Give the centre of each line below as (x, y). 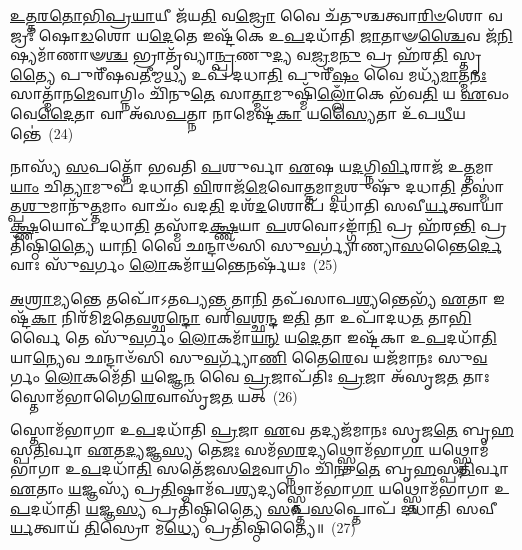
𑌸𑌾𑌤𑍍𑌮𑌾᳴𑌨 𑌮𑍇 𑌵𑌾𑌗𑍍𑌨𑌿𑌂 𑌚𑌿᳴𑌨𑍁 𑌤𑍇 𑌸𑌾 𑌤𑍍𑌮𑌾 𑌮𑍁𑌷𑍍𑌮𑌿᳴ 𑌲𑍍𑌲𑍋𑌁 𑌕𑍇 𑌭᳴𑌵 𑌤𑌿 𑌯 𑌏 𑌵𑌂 (259, 93)
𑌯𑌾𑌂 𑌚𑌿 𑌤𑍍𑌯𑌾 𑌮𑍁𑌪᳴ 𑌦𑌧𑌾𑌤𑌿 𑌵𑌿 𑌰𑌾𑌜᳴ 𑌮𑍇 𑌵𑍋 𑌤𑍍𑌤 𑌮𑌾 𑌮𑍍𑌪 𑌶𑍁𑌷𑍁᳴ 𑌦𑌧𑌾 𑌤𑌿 (233, 185)
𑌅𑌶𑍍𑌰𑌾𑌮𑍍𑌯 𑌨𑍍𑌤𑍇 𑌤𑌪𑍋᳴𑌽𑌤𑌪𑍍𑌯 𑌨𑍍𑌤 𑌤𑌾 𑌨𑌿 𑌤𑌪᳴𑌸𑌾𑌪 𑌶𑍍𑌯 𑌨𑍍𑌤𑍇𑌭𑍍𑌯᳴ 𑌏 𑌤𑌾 (249, 297)
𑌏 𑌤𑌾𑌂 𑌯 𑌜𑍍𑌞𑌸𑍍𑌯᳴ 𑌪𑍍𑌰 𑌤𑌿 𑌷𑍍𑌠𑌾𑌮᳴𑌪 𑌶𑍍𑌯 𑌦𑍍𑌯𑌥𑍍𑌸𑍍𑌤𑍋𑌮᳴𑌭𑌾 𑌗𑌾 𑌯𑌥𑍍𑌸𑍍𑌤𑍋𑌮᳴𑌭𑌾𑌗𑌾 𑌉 (260, 488)
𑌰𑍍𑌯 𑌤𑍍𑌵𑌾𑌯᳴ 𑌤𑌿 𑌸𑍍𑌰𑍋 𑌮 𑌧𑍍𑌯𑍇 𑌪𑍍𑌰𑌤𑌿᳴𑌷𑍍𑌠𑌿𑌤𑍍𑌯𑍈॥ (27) (183, 527)
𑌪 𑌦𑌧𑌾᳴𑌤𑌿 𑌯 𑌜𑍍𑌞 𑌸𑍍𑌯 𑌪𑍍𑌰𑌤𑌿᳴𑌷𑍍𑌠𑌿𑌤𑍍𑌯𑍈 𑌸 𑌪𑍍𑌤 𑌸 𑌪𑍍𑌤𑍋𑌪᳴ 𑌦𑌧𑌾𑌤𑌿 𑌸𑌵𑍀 (253, 507)
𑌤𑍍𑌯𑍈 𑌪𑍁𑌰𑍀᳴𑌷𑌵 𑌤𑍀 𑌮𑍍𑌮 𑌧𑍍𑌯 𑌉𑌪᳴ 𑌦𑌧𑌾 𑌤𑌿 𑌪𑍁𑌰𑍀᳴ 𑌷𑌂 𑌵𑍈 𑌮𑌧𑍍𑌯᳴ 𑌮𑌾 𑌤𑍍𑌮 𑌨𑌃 (248, 73)
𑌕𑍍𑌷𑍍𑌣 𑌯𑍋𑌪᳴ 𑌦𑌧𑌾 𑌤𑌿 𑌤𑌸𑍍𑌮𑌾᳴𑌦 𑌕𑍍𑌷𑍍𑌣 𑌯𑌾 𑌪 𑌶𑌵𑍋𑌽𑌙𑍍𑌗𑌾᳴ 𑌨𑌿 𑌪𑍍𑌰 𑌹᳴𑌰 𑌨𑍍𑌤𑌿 (243, 224)
